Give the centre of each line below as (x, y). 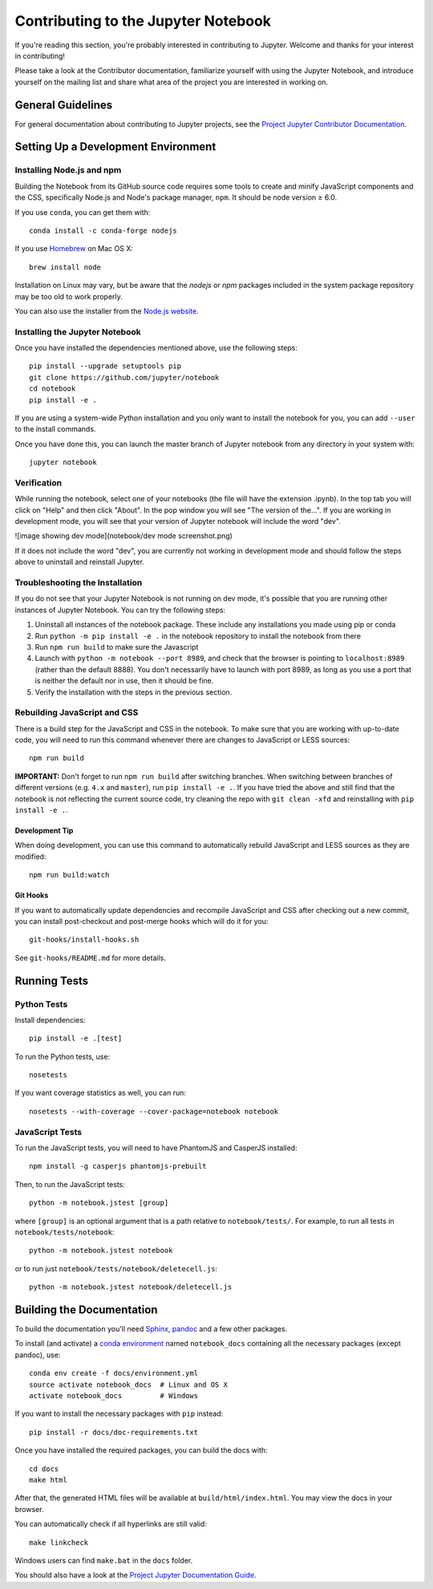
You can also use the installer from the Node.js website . (107, 311)
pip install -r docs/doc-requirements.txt (114, 1432)
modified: (30, 856)
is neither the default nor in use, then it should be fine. (124, 681)
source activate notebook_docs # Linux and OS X (129, 1384)
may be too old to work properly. (69, 296)
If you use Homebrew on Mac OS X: (74, 249)
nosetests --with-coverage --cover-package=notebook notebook (154, 1111)
